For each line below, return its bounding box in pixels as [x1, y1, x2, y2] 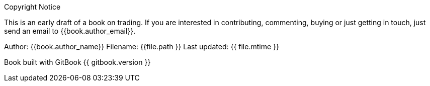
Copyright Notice [4, 3, 61, 11]
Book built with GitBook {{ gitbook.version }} [4, 58, 151, 66]
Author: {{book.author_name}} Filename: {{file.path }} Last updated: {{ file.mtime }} [4, 42, 279, 51]
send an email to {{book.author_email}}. [4, 27, 136, 35]
